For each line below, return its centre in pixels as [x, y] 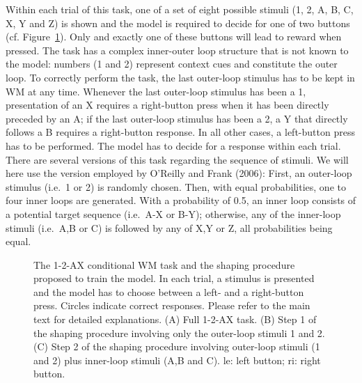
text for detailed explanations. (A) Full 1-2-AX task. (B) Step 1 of [175, 319]
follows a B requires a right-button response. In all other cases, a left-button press [180, 132]
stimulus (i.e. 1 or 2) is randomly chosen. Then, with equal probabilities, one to [176, 186]
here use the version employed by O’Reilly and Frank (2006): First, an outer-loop [179, 173]
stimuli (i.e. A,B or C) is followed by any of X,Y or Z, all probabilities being [169, 227]
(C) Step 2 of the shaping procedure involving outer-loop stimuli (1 [177, 346]
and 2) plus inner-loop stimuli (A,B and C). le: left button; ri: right [177, 360]
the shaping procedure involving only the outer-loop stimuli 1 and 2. [179, 333]
